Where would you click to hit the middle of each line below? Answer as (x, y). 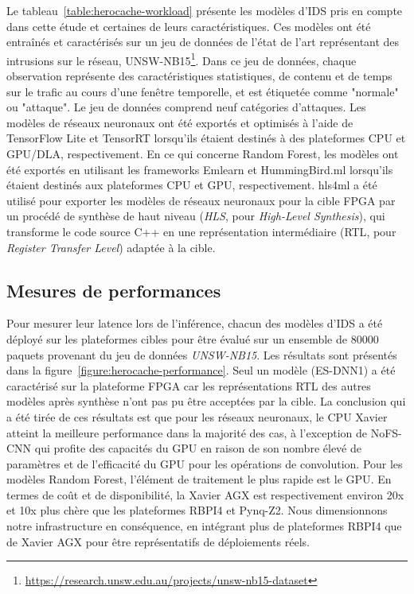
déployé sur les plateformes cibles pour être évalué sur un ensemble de (177, 338)
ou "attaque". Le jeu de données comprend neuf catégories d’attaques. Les (186, 107)
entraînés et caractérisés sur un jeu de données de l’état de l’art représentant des (203, 42)
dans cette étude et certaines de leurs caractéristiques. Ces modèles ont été (189, 26)
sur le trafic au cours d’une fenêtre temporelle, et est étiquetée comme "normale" (203, 91)
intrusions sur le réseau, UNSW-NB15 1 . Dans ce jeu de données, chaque (182, 59)
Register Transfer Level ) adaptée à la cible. (111, 247)
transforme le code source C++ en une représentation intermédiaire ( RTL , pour (201, 231)
